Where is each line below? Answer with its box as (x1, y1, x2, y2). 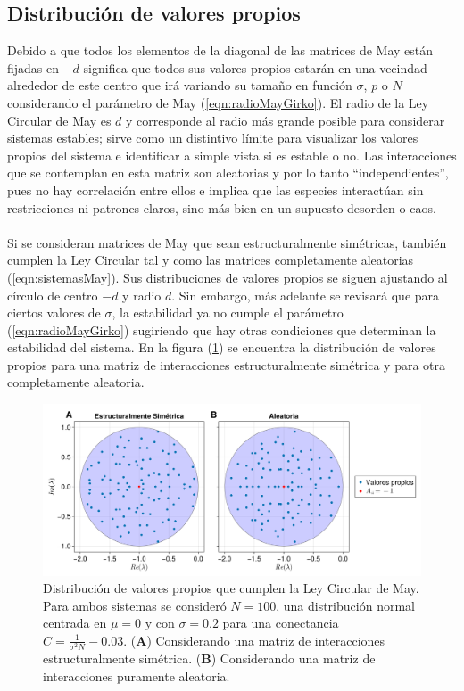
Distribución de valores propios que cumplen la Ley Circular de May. (43, 579, 419, 597)
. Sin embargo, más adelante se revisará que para (171, 285, 440, 304)
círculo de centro (7, 285, 98, 304)
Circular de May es (7, 111, 112, 129)
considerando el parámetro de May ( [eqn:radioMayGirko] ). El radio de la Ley (7, 93, 429, 111)
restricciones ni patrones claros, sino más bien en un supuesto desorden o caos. (7, 198, 436, 217)
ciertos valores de (7, 303, 101, 322)
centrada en (43, 613, 107, 632)
